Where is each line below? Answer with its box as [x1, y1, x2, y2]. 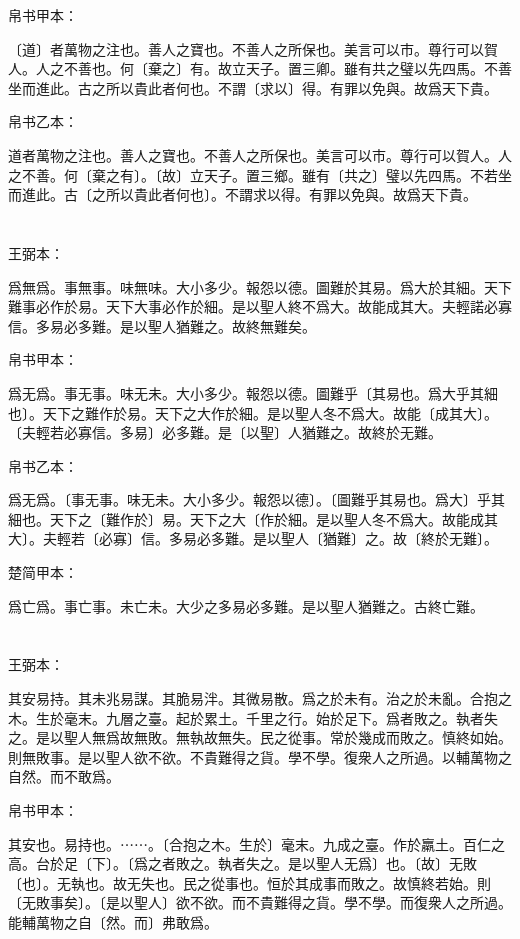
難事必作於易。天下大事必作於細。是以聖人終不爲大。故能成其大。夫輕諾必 [8, 296, 498, 317]
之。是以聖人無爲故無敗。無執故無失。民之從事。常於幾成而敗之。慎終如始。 [8, 727, 512, 748]
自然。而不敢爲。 [8, 766, 120, 787]
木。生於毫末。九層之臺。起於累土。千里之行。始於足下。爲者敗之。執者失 [8, 707, 498, 728]
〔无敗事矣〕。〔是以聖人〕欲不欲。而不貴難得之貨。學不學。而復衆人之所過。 [8, 892, 512, 913]
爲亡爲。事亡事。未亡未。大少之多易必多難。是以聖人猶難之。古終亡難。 [8, 595, 484, 616]
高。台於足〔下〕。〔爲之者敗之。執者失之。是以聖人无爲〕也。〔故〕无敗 [8, 853, 477, 874]
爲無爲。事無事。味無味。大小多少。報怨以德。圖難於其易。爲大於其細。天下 [8, 276, 512, 297]
